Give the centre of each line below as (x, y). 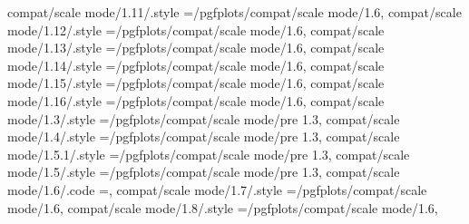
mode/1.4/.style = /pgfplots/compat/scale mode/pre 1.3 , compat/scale (204, 136)
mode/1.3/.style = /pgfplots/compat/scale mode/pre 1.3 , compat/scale (204, 118)
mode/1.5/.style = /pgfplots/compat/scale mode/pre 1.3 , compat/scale (204, 172)
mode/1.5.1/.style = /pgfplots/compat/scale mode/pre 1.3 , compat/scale (209, 154)
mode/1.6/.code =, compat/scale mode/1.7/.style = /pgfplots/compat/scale (217, 189)
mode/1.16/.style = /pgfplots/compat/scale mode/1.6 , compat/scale (196, 100)
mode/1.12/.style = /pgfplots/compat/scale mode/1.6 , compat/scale (196, 29)
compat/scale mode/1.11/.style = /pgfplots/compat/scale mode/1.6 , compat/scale (234, 12)
